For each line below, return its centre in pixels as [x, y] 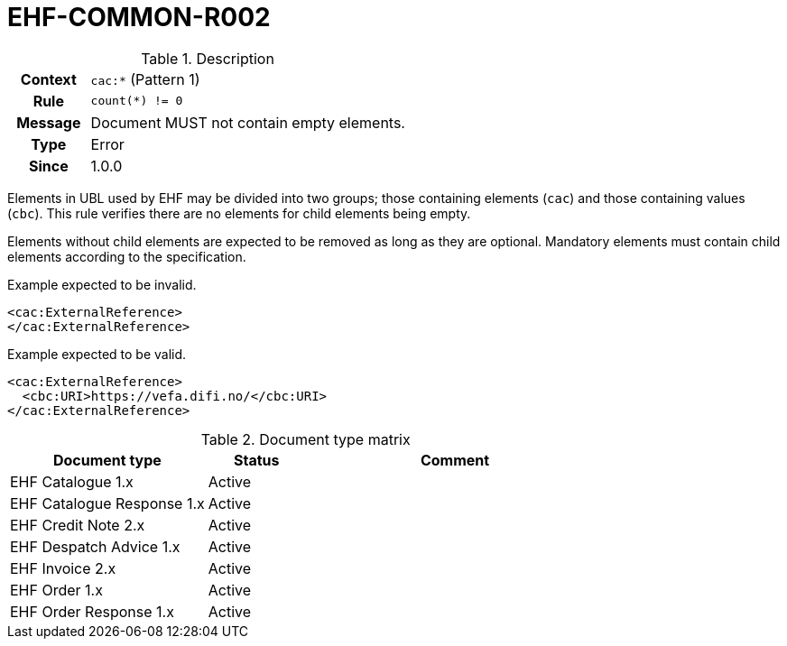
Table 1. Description [208, 58]
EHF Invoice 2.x [63, 568]
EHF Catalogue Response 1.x [107, 503]
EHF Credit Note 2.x [78, 525]
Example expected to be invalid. [102, 284]
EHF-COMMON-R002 [139, 17]
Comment [455, 460]
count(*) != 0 [137, 101]
